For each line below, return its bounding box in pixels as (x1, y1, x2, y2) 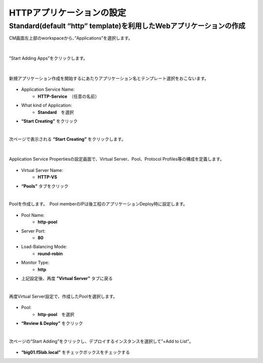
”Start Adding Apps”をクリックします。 (9, 55, 88, 61)
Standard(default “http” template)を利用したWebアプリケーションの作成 (9, 21, 245, 30)
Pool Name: (21, 212, 45, 218)
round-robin (38, 251, 63, 256)
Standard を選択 (38, 109, 74, 115)
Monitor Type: (21, 259, 50, 266)
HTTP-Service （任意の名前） (38, 93, 99, 99)
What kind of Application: (21, 103, 73, 108)
